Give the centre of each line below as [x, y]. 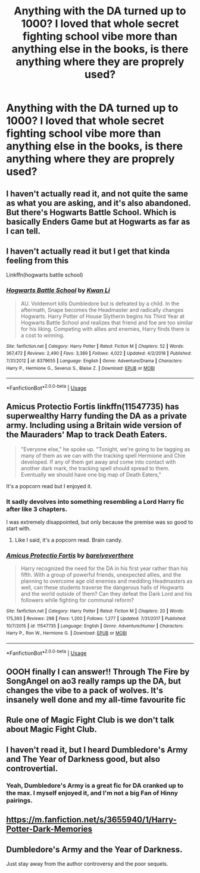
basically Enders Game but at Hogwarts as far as [98, 221]
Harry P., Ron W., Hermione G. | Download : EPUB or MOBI [66, 633]
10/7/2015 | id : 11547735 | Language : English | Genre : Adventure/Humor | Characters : [95, 626]
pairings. [19, 800]
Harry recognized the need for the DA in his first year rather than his [104, 568]
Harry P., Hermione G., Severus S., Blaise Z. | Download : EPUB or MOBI [81, 368]
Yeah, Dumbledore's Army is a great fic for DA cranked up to [95, 785]
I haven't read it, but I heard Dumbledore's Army [97, 750]
